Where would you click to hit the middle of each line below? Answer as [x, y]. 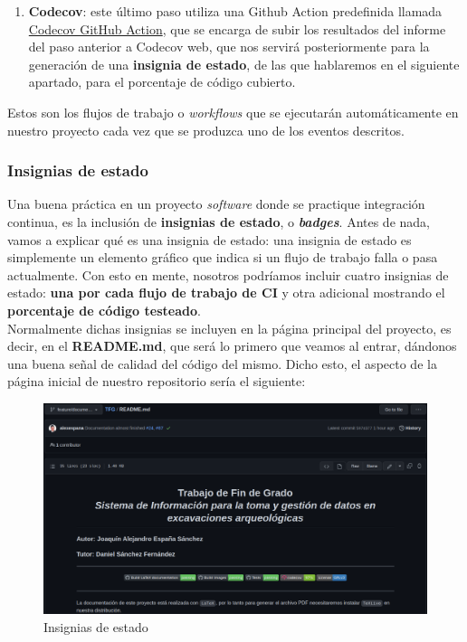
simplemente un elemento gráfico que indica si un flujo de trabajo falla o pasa [223, 257]
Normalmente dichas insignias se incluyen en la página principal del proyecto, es [229, 328]
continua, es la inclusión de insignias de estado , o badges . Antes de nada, [219, 221]
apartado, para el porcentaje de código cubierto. [162, 82]
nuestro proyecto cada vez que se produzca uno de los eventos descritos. [206, 130]
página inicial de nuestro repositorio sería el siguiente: [157, 381]
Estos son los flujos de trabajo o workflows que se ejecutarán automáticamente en [233, 112]
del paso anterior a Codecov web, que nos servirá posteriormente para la [229, 47]
